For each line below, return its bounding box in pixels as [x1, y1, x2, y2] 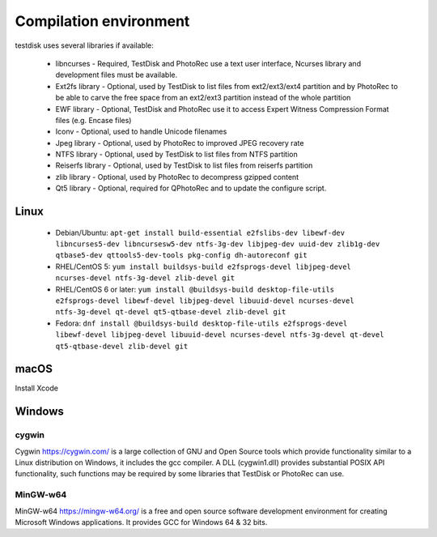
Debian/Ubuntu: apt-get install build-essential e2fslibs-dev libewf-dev [55, 228, 346, 237]
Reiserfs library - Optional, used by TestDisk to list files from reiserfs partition [55, 160, 313, 170]
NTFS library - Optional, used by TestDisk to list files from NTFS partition [55, 150, 299, 160]
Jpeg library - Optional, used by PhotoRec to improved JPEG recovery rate [55, 138, 304, 147]
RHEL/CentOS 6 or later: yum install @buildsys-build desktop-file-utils [55, 284, 335, 294]
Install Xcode [15, 383, 58, 393]
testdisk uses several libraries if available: [15, 40, 154, 50]
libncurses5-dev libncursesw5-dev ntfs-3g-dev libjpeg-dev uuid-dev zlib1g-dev [55, 240, 380, 249]
